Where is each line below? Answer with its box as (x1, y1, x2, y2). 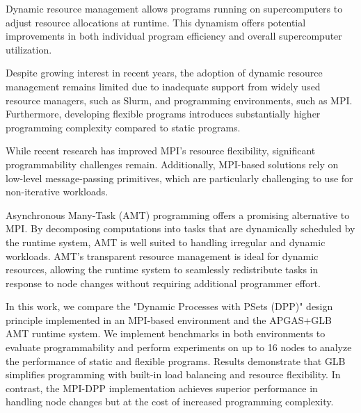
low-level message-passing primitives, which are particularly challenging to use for (6, 170, 353, 185)
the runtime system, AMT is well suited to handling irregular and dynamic (6, 234, 326, 249)
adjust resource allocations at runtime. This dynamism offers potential (6, 15, 306, 29)
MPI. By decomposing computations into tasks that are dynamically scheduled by (6, 221, 355, 236)
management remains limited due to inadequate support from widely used (6, 79, 321, 93)
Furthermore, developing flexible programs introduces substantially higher (6, 106, 321, 121)
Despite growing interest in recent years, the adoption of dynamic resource (6, 65, 323, 80)
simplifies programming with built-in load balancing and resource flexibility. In (6, 367, 341, 382)
